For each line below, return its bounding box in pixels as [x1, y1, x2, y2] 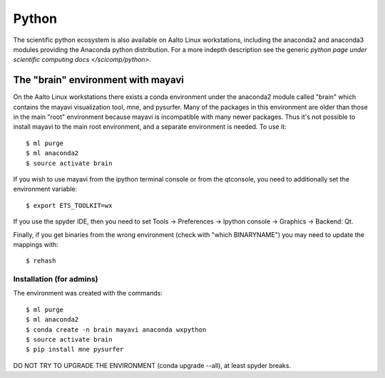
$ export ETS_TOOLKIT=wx [26, 201, 113, 209]
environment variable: [13, 185, 78, 194]
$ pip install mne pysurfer [26, 345, 124, 354]
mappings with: [13, 240, 58, 248]
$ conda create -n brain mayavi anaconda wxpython [26, 325, 207, 334]
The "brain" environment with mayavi [13, 74, 185, 86]
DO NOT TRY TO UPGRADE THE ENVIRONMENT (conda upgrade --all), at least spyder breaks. [13, 361, 292, 369]
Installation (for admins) [13, 274, 98, 284]
